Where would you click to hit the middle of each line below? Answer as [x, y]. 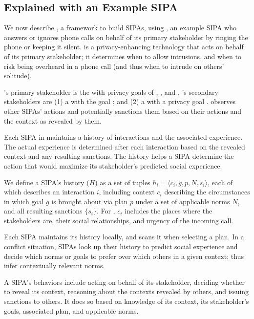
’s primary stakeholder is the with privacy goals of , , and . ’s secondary [111, 92]
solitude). [18, 75]
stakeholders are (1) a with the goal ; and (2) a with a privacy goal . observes [120, 101]
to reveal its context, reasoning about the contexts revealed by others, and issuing [127, 291]
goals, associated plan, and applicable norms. [71, 310]
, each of [220, 182]
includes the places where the [169, 211]
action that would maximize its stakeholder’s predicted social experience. [113, 165]
